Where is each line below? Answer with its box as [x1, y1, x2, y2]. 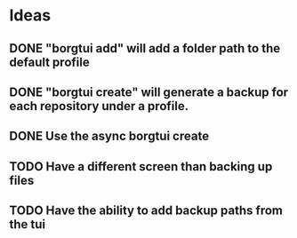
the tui [9, 217, 46, 232]
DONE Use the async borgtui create [9, 129, 210, 144]
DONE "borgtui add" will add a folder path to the [9, 41, 281, 56]
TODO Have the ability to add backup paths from [9, 203, 283, 218]
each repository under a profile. [9, 99, 189, 114]
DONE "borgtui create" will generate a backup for [9, 84, 289, 99]
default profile [9, 54, 91, 69]
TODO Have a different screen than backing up [9, 159, 273, 174]
